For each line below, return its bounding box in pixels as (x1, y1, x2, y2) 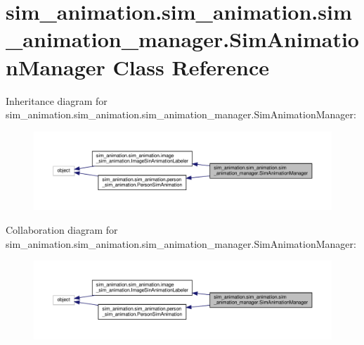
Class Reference (112, 52, 270, 81)
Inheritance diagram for (6, 93, 108, 108)
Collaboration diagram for (6, 222, 118, 237)
